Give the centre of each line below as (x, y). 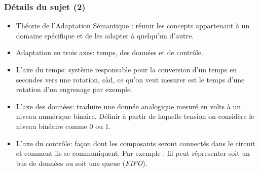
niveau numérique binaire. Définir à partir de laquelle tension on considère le (135, 116)
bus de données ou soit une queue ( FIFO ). (82, 163)
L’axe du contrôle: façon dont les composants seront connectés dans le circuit (136, 143)
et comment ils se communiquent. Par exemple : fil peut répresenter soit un (133, 153)
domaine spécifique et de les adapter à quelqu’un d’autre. (105, 35)
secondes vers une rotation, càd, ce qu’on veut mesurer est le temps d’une (130, 79)
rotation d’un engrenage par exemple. (74, 89)
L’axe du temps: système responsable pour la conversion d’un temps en (126, 69)
